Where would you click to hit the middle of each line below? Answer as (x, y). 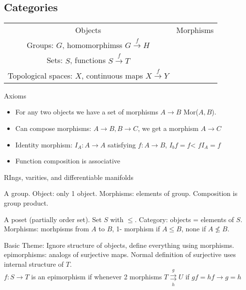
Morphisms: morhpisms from (47, 229)
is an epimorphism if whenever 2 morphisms (97, 277)
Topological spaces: (40, 75)
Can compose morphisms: (53, 128)
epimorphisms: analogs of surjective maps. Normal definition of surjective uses (120, 254)
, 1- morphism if (136, 229)
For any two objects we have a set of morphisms (87, 112)
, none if (194, 229)
